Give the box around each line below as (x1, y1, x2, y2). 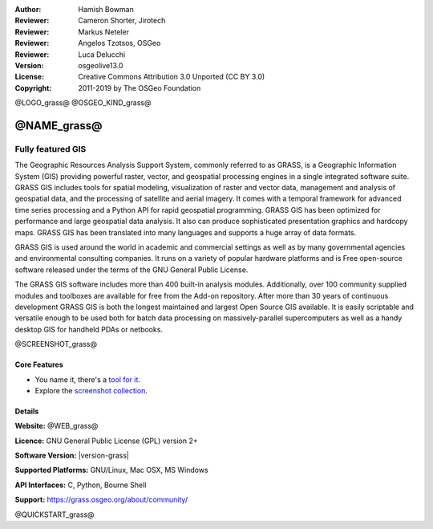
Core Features (14, 360, 63, 369)
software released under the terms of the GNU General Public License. (14, 265, 249, 275)
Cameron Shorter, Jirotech (78, 16, 166, 26)
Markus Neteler (78, 26, 130, 36)
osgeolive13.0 (78, 60, 123, 70)
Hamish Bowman (78, 5, 134, 14)
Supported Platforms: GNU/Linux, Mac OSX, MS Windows (14, 466, 208, 475)
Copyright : (14, 83, 52, 92)
